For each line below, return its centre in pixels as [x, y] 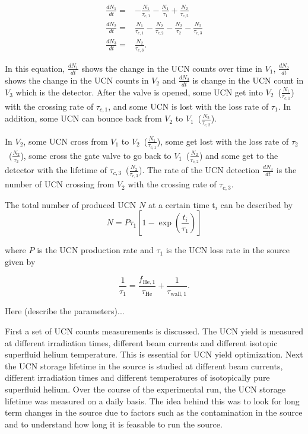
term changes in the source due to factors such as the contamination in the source [154, 412]
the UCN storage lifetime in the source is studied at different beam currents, [144, 366]
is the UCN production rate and [95, 250]
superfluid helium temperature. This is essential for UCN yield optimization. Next [154, 354]
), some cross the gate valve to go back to [96, 155]
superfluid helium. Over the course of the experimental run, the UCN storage [145, 389]
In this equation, [35, 68]
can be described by [257, 204]
